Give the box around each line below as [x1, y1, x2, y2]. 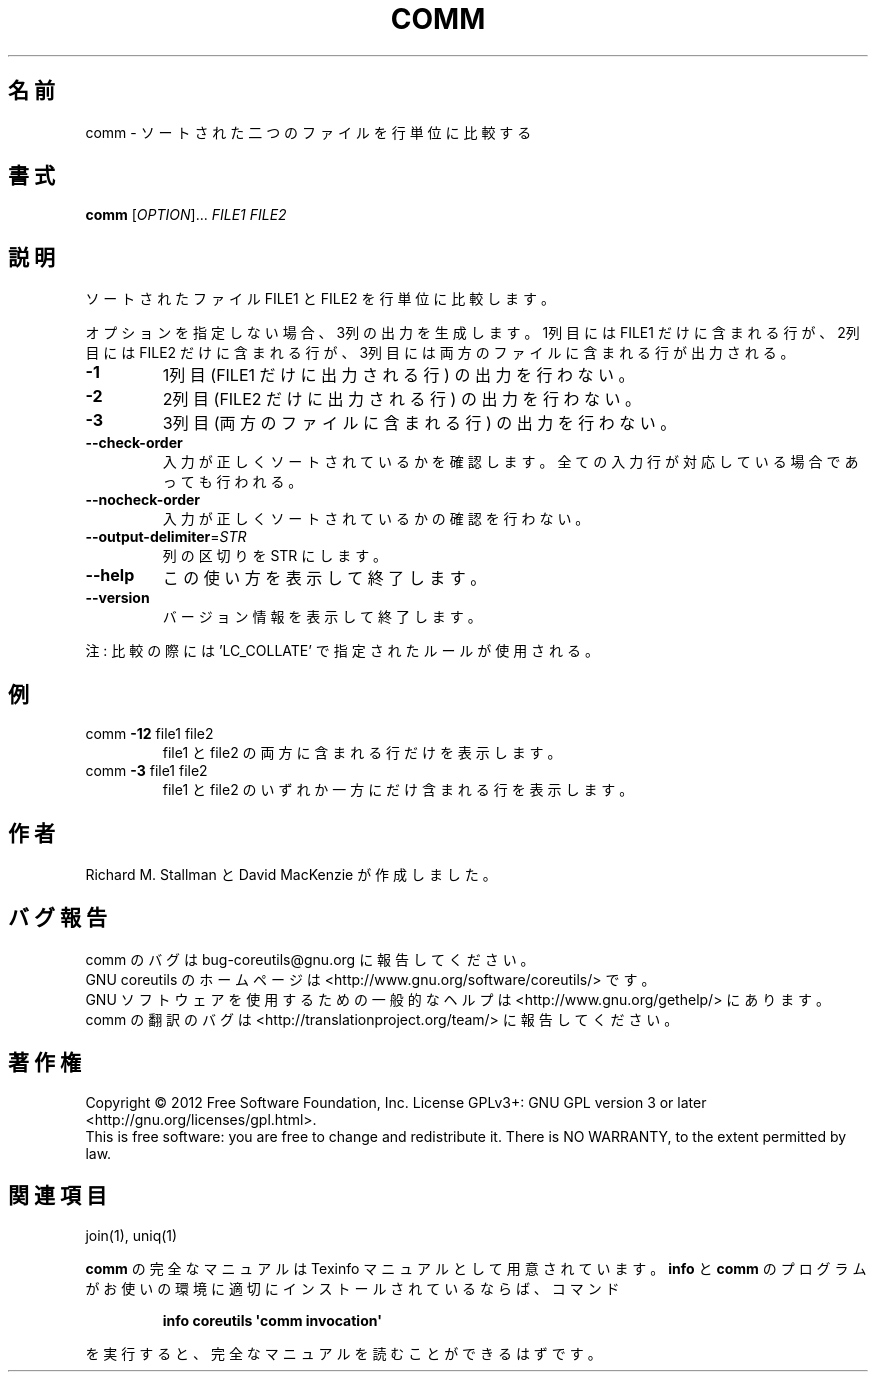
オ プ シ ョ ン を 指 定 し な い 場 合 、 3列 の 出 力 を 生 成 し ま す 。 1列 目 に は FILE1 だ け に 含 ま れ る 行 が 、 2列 [85, 324, 860, 342]
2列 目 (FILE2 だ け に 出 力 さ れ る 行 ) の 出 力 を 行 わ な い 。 [162, 389, 641, 410]
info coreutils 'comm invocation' [162, 1311, 382, 1329]
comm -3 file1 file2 [85, 762, 208, 780]
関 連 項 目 [8, 1183, 107, 1209]
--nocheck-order [85, 491, 200, 509]
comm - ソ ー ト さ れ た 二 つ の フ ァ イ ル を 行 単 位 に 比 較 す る [85, 123, 532, 141]
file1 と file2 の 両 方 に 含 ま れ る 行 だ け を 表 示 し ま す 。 [162, 744, 562, 762]
